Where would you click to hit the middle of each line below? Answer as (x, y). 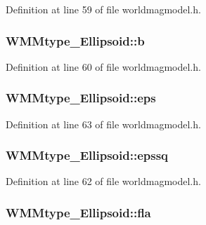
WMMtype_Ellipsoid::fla (78, 212)
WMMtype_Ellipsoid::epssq (87, 155)
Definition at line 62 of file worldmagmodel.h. (103, 181)
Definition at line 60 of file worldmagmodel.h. (103, 66)
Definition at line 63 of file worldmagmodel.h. (103, 124)
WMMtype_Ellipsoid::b (75, 40)
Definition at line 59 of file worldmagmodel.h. (103, 9)
